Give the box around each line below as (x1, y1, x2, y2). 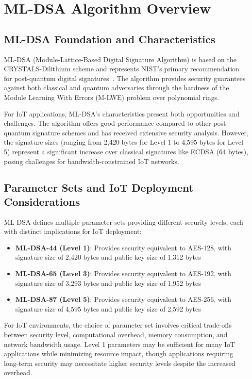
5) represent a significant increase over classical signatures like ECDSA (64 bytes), (4, 146, 249, 156)
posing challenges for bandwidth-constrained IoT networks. (4, 156, 179, 166)
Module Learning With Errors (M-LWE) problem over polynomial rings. (4, 92, 219, 102)
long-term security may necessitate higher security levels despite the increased (4, 358, 235, 368)
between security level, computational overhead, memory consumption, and (4, 330, 228, 340)
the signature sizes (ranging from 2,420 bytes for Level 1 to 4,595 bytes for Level (4, 137, 243, 147)
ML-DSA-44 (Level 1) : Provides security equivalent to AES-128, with (15, 242, 232, 252)
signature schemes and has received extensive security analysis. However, (33, 127, 249, 137)
